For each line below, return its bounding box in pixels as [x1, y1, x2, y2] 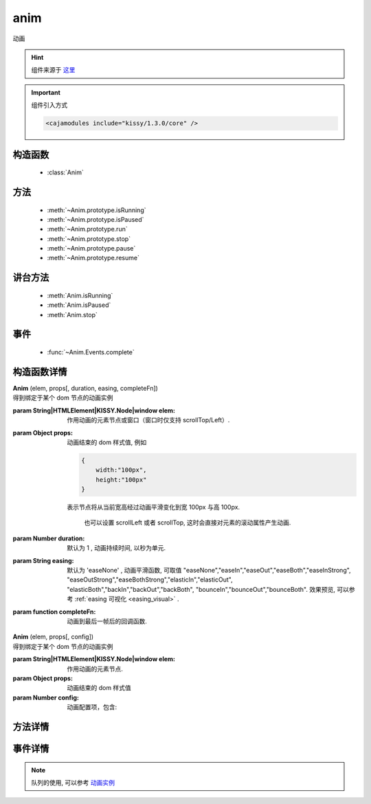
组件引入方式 [31, 101, 68, 109]
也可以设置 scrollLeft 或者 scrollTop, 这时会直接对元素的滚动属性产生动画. [84, 518, 291, 527]
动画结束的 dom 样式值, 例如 [67, 438, 147, 446]
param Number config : [12, 693, 79, 702]
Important [31, 88, 61, 96]
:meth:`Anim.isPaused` [47, 301, 111, 309]
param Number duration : [12, 534, 85, 542]
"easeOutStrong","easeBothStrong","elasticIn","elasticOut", [67, 575, 233, 584]
